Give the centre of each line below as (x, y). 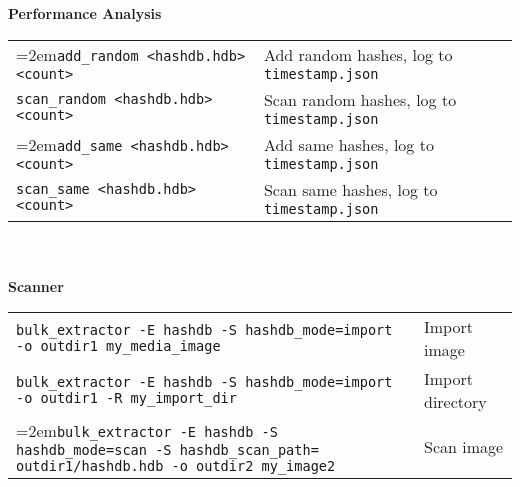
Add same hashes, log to (348, 144)
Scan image (463, 447)
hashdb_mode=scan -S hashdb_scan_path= (167, 450)
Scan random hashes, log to (360, 99)
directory (455, 402)
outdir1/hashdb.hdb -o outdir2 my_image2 (176, 466)
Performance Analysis (85, 13)
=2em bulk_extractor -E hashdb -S (147, 431)
